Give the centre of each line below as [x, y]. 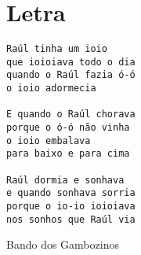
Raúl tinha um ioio [57, 49]
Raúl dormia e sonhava [65, 180]
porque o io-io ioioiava [71, 206]
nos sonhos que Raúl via [71, 219]
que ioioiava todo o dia [71, 62]
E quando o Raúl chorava [71, 115]
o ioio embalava [49, 140]
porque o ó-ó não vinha [68, 128]
